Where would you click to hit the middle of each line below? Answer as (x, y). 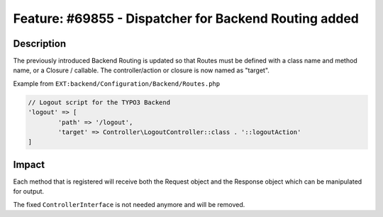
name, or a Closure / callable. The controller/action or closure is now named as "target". (141, 70)
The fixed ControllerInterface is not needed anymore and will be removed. (129, 204)
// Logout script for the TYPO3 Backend (99, 102)
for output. (29, 191)
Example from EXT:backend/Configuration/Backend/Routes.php (116, 83)
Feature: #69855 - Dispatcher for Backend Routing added (186, 18)
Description (40, 44)
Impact (29, 164)
